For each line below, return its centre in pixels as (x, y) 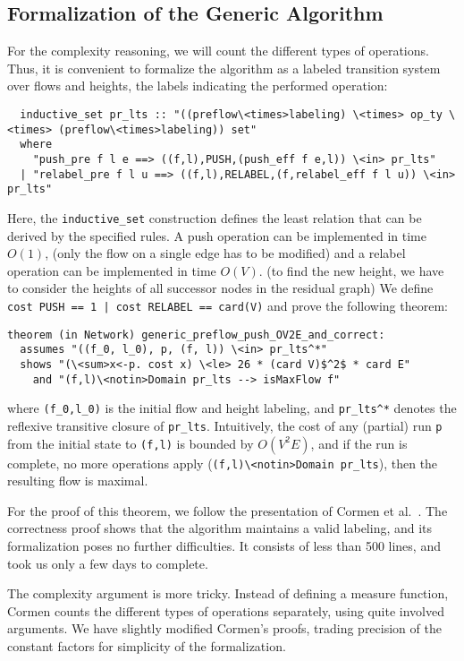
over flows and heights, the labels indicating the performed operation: (198, 86)
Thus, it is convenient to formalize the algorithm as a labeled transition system (224, 68)
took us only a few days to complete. (108, 563)
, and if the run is (359, 443)
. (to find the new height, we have (351, 270)
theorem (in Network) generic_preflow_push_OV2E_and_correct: (196, 335)
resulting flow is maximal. (78, 481)
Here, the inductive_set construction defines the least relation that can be (215, 217)
